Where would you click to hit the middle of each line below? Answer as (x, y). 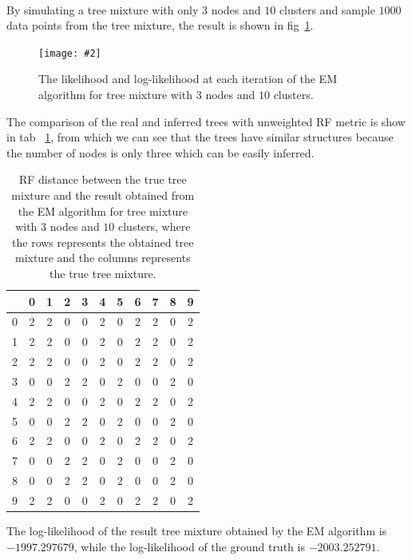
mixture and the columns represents (103, 258)
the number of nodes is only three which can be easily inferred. (160, 152)
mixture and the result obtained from (103, 195)
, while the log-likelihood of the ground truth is (189, 546)
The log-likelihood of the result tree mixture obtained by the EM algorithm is (197, 531)
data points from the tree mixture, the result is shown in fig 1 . (160, 25)
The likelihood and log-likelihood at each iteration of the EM (188, 79)
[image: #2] (70, 53)
